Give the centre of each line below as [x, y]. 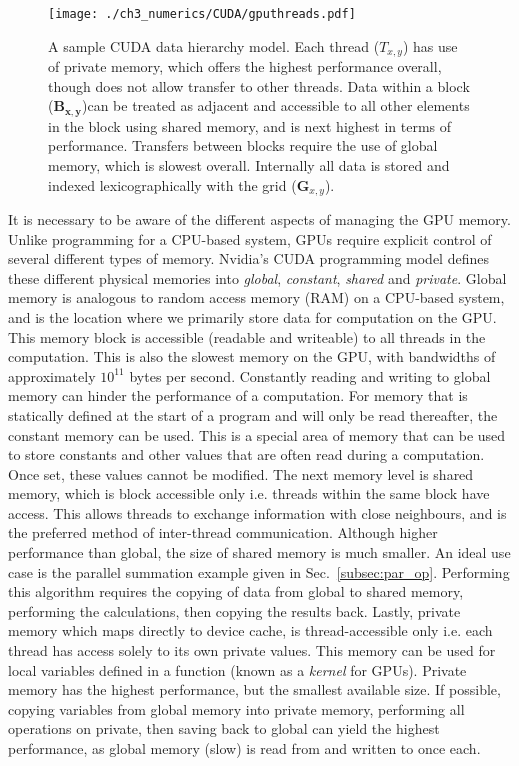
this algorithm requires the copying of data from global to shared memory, [236, 591]
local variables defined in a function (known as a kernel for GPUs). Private [237, 669]
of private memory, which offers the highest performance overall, [245, 66]
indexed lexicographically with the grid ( [172, 184]
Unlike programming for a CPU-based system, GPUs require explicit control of [250, 238]
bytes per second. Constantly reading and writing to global [310, 375]
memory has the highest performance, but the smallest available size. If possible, [254, 689]
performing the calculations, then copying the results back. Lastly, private [234, 610]
